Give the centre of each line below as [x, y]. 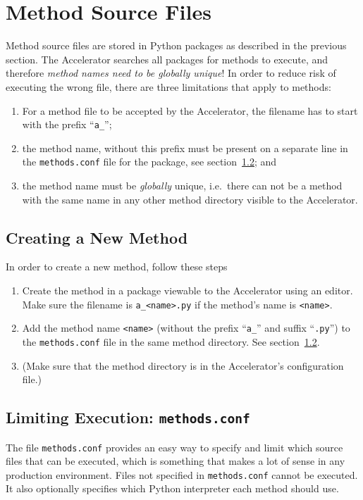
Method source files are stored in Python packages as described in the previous [176, 45]
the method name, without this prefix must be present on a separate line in [185, 148]
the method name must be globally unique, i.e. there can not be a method [182, 185]
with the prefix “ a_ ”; [67, 124]
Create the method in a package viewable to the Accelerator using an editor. [187, 290]
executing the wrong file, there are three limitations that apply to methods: [168, 86]
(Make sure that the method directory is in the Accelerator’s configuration [183, 365]
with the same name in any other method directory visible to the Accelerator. [190, 199]
